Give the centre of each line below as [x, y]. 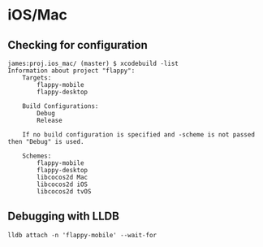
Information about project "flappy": [71, 71]
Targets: [37, 78]
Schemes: [37, 156]
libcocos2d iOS [63, 184]
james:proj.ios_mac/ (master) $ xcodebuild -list [93, 63]
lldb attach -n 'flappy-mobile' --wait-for [82, 235]
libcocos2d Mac [63, 177]
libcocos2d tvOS [64, 192]
